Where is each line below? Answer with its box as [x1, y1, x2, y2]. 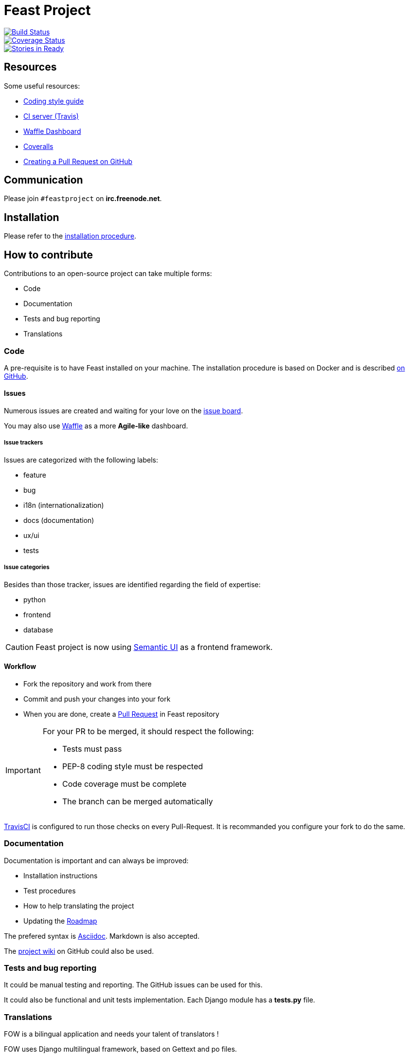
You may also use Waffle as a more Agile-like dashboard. [4, 422, 188, 430]
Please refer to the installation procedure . [4, 232, 137, 241]
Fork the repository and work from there [23, 679, 152, 688]
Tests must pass [62, 743, 122, 754]
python [23, 595, 46, 604]
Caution [5, 642, 34, 652]
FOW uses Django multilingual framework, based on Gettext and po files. [4, 1045, 237, 1054]
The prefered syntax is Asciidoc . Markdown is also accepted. [4, 931, 200, 940]
